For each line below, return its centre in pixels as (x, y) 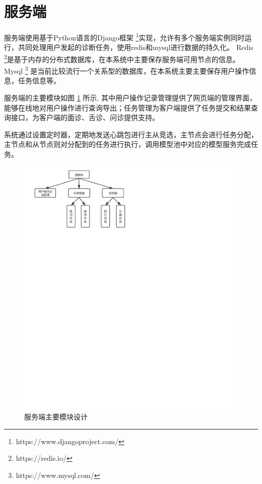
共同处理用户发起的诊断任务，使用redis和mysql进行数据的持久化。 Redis (136, 47)
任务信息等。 (39, 80)
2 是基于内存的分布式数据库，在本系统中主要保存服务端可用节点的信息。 (122, 58)
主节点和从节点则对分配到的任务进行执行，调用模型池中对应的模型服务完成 (127, 144)
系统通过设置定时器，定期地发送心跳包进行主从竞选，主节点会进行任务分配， (131, 134)
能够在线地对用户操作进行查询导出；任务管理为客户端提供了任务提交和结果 (127, 107)
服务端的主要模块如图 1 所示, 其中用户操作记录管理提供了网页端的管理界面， (130, 98)
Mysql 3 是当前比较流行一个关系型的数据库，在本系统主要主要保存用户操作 (127, 70)
